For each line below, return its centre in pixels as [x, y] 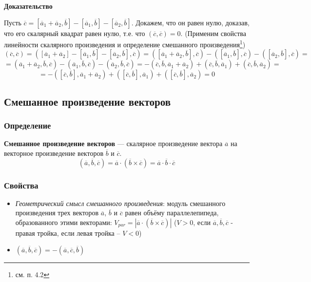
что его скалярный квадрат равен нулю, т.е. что [75, 33]
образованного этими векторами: [64, 222]
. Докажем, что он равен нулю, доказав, [190, 22]
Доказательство [28, 6]
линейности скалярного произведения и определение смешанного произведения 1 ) [125, 44]
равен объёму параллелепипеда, [172, 213]
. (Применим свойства [213, 33]
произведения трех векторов [57, 213]
